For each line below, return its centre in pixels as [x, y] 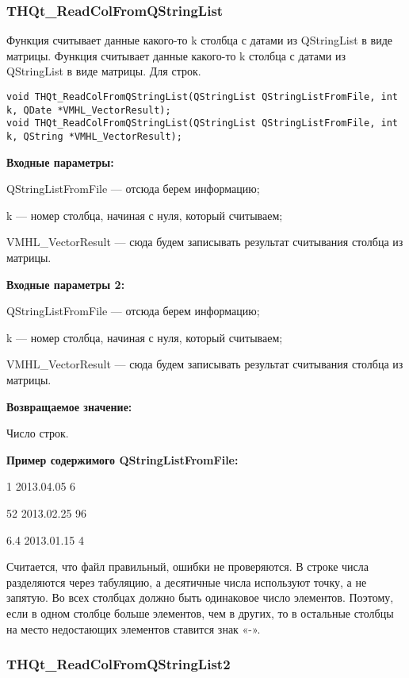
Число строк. [38, 433]
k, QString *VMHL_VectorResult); [94, 136]
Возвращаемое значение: [69, 406]
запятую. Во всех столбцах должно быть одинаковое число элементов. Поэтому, [200, 597]
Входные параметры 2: [66, 284]
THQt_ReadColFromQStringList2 [118, 664]
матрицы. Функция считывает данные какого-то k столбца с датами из [176, 55]
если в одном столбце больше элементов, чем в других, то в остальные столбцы [200, 613]
